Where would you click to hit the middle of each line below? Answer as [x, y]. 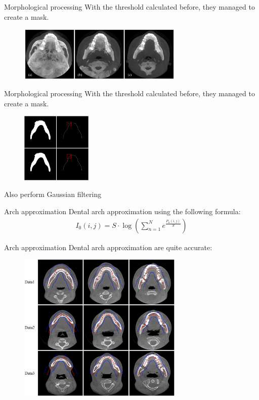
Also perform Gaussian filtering [53, 194]
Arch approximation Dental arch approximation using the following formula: [122, 211]
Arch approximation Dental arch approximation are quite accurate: [108, 247]
